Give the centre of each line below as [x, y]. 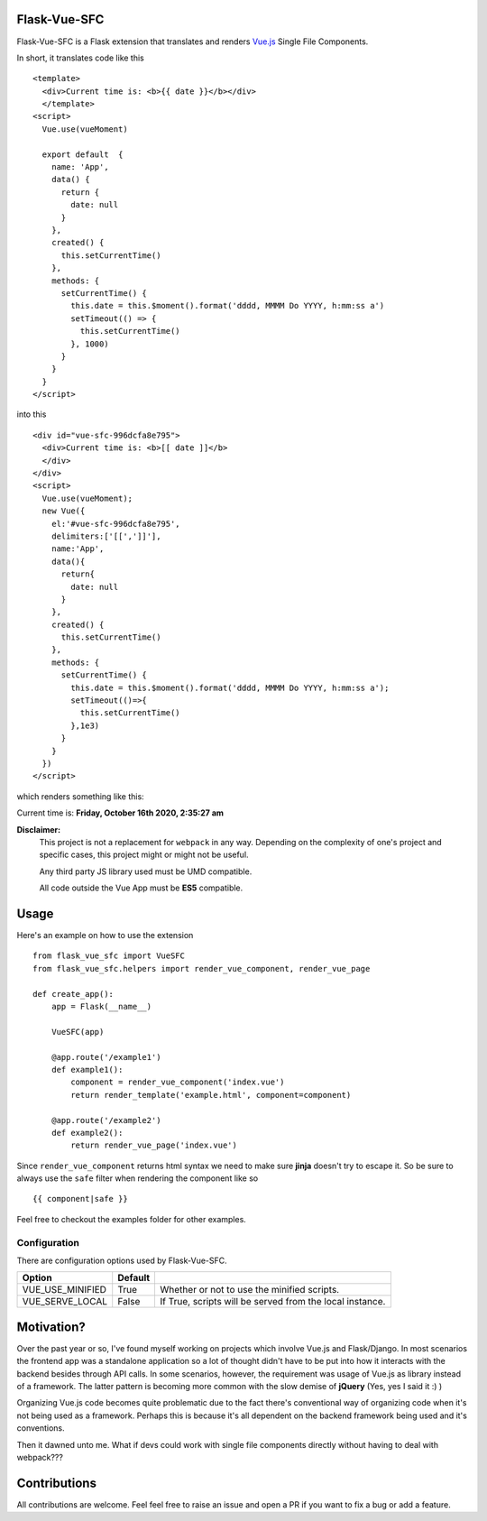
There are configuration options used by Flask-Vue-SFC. [122, 1260]
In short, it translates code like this [80, 58]
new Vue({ [64, 511]
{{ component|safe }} [80, 1199]
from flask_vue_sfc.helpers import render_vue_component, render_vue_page [202, 968]
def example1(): [87, 1069]
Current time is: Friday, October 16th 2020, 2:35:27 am [120, 813]
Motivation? [51, 1327]
